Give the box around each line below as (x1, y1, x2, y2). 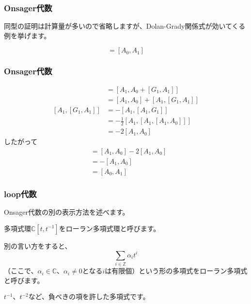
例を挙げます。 (4, 30, 51, 40)
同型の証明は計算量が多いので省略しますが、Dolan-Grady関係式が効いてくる (4, 21, 246, 31)
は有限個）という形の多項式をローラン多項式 (105, 266, 248, 276)
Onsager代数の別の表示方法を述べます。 (4, 207, 129, 217)
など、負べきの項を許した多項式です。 (28, 291, 150, 302)
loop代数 (4, 187, 37, 200)
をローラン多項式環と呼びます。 (59, 223, 160, 233)
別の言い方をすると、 (4, 240, 72, 251)
